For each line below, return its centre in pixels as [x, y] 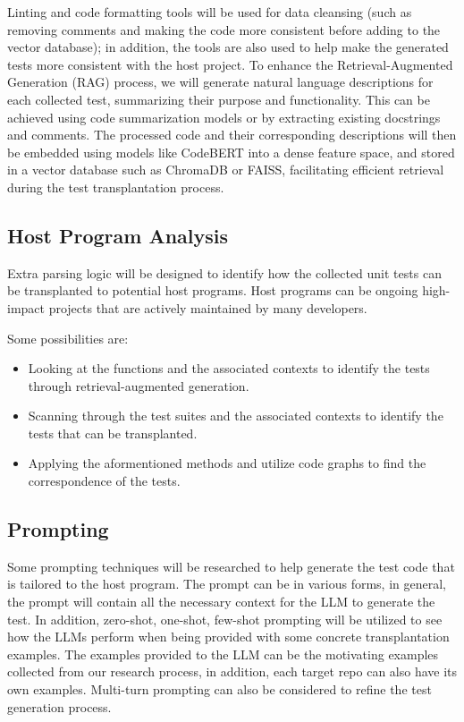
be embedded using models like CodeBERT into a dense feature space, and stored [231, 152]
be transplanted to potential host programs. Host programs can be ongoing [213, 290]
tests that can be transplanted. [113, 433]
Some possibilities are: [68, 338]
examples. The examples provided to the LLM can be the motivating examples [223, 654]
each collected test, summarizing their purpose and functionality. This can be [219, 99]
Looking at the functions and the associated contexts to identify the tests [229, 368]
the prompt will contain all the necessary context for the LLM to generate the [221, 602]
